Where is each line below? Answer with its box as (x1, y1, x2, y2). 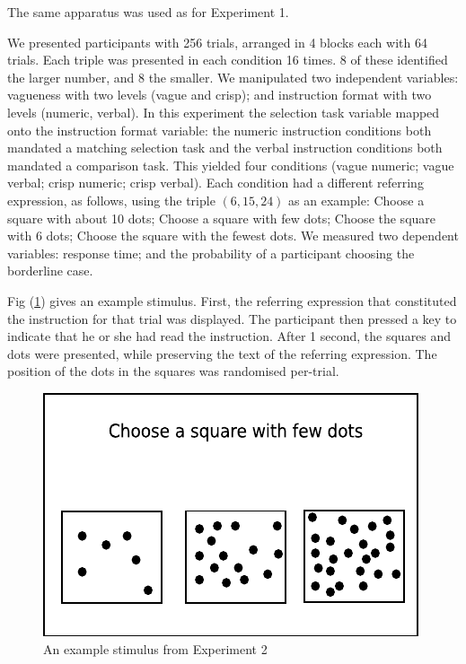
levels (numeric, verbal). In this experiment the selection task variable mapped (7, 102, 440, 121)
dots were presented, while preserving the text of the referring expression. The (7, 344, 437, 363)
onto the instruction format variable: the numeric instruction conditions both (7, 120, 432, 139)
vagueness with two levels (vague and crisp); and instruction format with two (7, 85, 432, 104)
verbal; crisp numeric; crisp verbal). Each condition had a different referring (7, 173, 424, 192)
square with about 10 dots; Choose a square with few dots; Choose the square (7, 208, 436, 227)
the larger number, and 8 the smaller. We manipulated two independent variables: (7, 67, 459, 86)
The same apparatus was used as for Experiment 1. (7, 3, 289, 21)
